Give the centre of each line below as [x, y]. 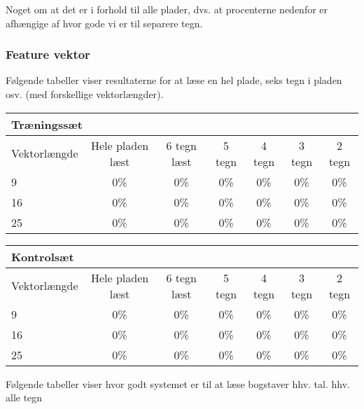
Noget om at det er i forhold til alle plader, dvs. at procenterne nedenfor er [167, 9]
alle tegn [24, 397]
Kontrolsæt [43, 256]
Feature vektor [48, 54]
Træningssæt [47, 124]
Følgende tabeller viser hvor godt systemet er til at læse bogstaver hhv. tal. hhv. [178, 383]
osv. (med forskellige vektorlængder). [85, 94]
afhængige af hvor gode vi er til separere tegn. [104, 23]
